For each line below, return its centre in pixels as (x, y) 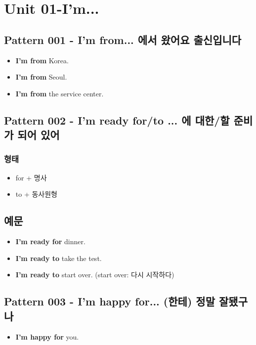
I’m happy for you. (47, 336)
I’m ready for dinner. (50, 241)
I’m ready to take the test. (59, 258)
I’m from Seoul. (41, 77)
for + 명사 (31, 177)
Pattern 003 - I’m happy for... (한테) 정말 (109, 301)
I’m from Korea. (42, 60)
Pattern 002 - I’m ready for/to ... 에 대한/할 (117, 120)
